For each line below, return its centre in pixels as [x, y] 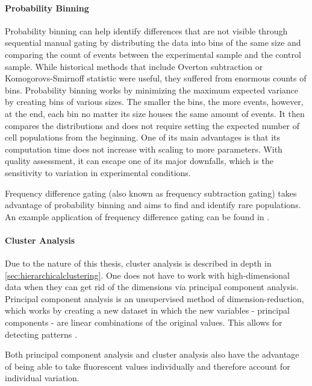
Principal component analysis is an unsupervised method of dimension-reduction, [154, 298]
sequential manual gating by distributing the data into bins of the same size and [153, 43]
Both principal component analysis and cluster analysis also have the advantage [152, 354]
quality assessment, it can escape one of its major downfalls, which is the [139, 161]
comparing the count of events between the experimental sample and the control [153, 54]
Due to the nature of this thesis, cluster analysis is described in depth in [138, 263]
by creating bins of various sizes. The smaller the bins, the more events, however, [154, 102]
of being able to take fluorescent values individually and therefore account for [148, 366]
